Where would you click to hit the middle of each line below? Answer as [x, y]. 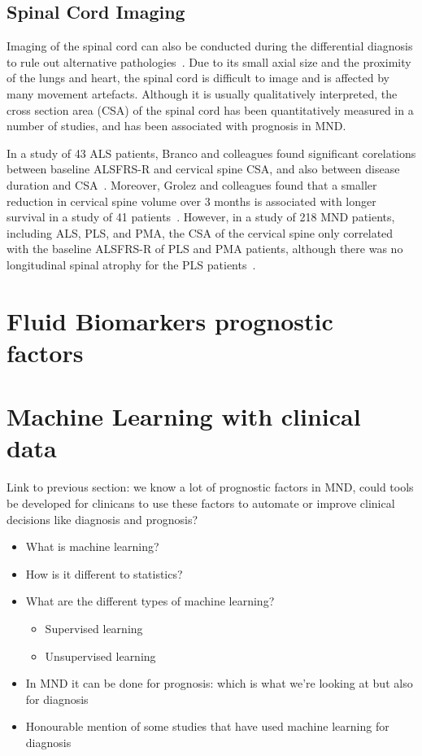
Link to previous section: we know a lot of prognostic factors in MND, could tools [210, 487]
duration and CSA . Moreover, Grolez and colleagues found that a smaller [192, 184]
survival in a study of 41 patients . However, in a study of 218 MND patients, [201, 217]
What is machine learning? [92, 546]
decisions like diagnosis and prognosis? [102, 519]
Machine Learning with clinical [184, 416]
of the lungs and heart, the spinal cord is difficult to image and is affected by [198, 78]
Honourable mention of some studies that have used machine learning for [207, 726]
